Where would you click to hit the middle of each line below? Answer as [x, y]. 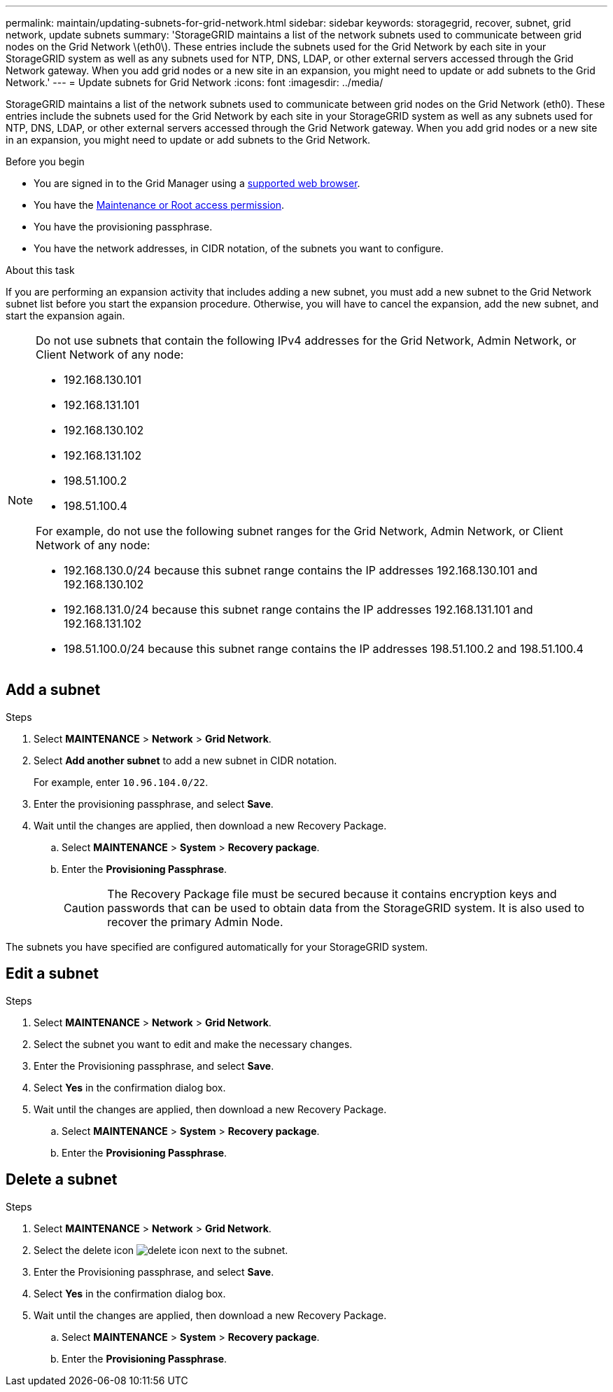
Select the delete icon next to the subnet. [161, 1250]
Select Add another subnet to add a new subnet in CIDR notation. [185, 760]
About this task [40, 270]
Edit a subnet [52, 974]
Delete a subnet [62, 1180]
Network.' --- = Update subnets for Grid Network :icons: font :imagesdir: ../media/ [195, 82]
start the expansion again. [65, 316]
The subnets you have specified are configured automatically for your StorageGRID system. [217, 946]
